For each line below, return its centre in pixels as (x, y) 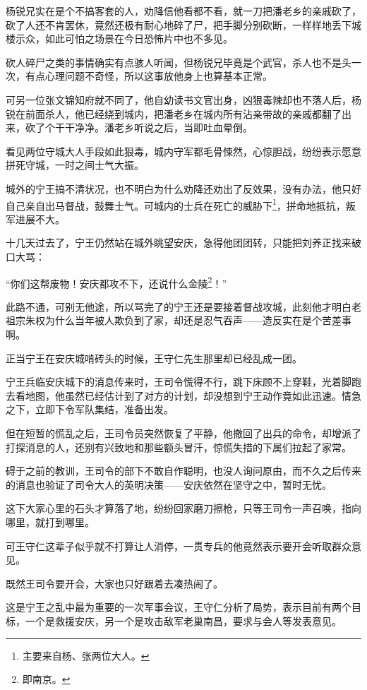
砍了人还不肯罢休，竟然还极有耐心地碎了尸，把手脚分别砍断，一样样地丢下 (179, 24)
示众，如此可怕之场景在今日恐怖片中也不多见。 (124, 38)
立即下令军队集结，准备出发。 (104, 409)
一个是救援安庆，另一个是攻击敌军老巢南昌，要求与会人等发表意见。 (183, 620)
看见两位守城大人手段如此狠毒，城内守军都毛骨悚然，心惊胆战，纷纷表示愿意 (183, 151)
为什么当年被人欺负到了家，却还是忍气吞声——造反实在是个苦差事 (198, 320)
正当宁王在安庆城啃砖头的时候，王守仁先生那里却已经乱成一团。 (154, 358)
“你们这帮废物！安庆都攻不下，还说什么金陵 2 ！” (116, 282)
